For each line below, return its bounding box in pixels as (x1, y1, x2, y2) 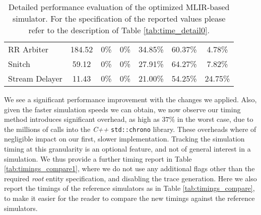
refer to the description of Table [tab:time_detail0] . (28, 24, 210, 36)
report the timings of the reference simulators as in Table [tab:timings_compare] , (4, 183, 255, 193)
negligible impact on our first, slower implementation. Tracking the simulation (4, 133, 245, 144)
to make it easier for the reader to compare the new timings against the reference (4, 193, 255, 203)
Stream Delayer (8, 73, 62, 84)
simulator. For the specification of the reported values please (12, 13, 226, 24)
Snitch (8, 58, 31, 69)
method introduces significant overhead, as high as (4, 114, 160, 124)
